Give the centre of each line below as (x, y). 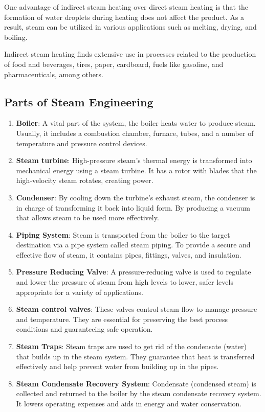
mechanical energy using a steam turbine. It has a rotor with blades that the (136, 170)
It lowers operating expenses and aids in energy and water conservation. (129, 404)
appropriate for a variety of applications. (80, 292)
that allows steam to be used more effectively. (87, 218)
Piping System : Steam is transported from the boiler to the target (123, 234)
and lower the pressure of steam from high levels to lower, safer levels (125, 282)
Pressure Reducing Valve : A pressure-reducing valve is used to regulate (134, 272)
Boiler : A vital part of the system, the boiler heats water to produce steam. (136, 123)
